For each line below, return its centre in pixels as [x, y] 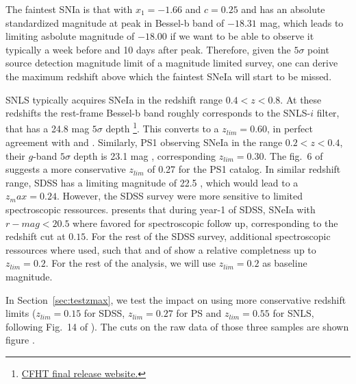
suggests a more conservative [66, 169]
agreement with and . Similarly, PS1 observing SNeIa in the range [144, 142]
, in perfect [290, 129]
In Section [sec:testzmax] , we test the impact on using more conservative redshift [176, 299]
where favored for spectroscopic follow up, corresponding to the [205, 223]
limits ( [21, 313]
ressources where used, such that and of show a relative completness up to [161, 249]
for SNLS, [293, 313]
